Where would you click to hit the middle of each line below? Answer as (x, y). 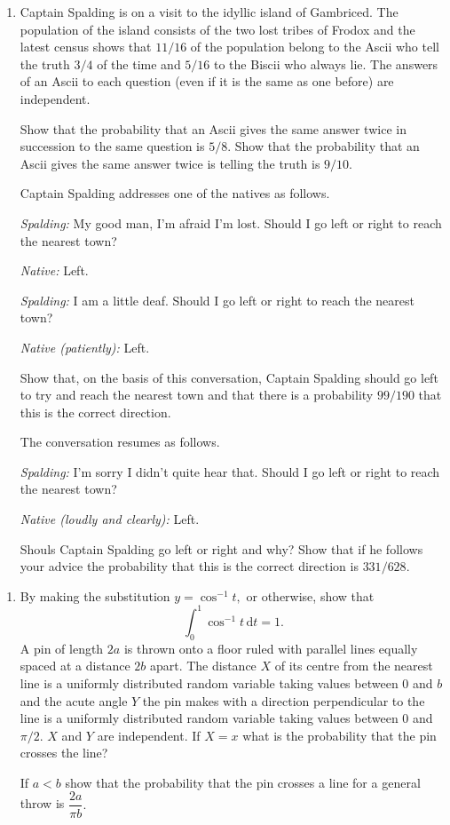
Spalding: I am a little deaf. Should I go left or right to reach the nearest (217, 300)
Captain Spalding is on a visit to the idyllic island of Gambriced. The (209, 12)
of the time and (139, 63)
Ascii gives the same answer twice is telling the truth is (170, 163)
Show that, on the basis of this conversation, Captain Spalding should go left (229, 377)
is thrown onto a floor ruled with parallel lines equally (271, 648)
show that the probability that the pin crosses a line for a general (243, 782)
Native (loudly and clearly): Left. (110, 519)
